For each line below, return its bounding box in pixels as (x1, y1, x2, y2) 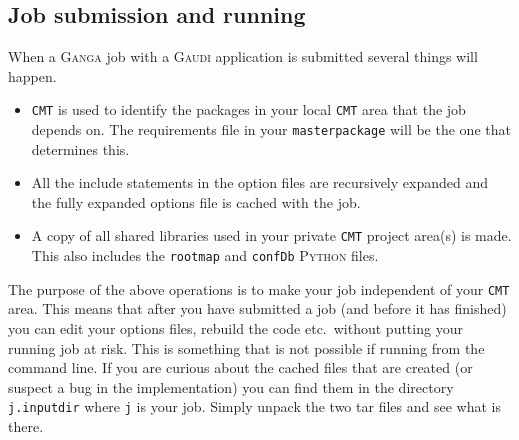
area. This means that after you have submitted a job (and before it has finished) (8, 298, 507, 319)
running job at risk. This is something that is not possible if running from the (8, 337, 485, 358)
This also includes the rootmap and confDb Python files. (31, 245, 379, 266)
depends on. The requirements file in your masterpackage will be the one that (31, 119, 511, 140)
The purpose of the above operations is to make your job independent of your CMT (8, 278, 510, 299)
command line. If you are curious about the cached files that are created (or (8, 357, 473, 378)
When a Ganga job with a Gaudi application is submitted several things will (8, 46, 478, 67)
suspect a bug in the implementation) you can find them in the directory (8, 376, 454, 397)
